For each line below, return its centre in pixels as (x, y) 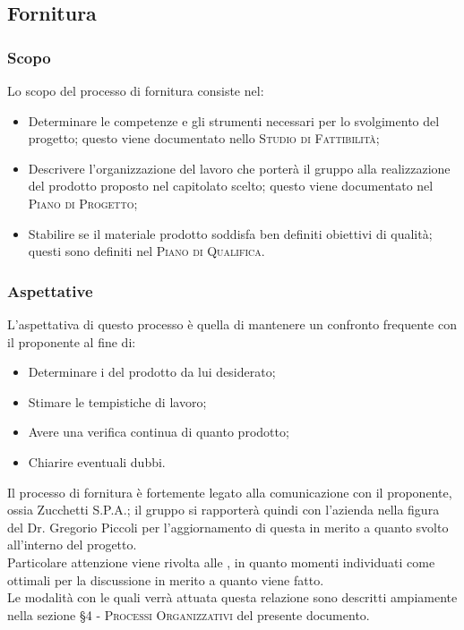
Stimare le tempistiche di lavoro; (117, 401)
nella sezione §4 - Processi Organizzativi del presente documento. (189, 614)
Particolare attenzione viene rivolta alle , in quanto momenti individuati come (221, 562)
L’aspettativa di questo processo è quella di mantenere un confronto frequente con (232, 324)
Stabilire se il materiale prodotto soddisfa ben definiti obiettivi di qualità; (230, 233)
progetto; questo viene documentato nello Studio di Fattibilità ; (204, 138)
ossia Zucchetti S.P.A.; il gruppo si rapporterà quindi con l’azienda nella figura (223, 510)
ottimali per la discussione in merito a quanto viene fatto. (166, 579)
